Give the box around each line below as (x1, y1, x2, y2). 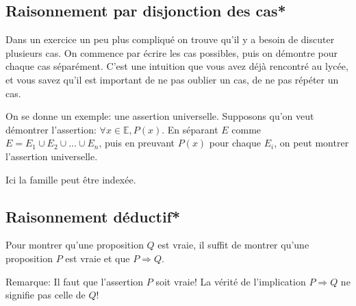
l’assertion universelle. (5, 149, 98, 163)
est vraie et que (65, 251, 130, 265)
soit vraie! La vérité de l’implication (155, 274, 306, 288)
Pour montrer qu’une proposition (5, 238, 144, 252)
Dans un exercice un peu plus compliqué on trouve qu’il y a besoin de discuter (5, 32, 335, 47)
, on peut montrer (274, 136, 349, 150)
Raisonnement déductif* (5, 205, 181, 227)
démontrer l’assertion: (5, 122, 97, 136)
